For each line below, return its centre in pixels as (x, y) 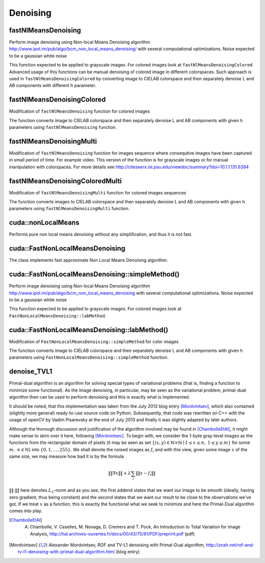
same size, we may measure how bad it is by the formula (66, 456)
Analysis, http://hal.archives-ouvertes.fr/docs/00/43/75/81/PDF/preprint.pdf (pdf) (112, 533)
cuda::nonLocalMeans (44, 223)
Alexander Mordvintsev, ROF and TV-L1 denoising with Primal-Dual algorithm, (127, 545)
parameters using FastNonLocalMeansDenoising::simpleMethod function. (89, 357)
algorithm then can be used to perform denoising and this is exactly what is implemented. (100, 397)
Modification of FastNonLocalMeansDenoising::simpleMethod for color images (94, 342)
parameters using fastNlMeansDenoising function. (63, 127)
